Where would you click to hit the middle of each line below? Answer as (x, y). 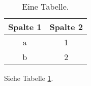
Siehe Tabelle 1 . (29, 78)
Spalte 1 (25, 27)
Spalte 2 (66, 27)
